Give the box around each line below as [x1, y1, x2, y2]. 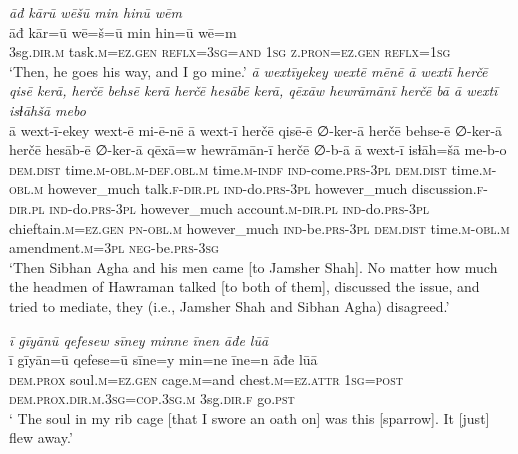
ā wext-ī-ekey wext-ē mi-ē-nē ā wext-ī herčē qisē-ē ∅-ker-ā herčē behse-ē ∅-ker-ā [9, 119, 503, 140]
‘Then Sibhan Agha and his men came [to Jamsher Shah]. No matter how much [9, 256, 498, 277]
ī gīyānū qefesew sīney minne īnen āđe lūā [9, 329, 269, 350]
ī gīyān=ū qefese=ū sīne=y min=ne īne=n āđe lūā [9, 349, 318, 370]
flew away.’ [9, 427, 73, 448]
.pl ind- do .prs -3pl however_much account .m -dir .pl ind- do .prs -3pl [27, 197, 429, 218]
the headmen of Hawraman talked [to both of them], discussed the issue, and [9, 276, 480, 297]
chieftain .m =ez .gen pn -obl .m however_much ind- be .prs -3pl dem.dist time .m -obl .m [9, 217, 510, 238]
